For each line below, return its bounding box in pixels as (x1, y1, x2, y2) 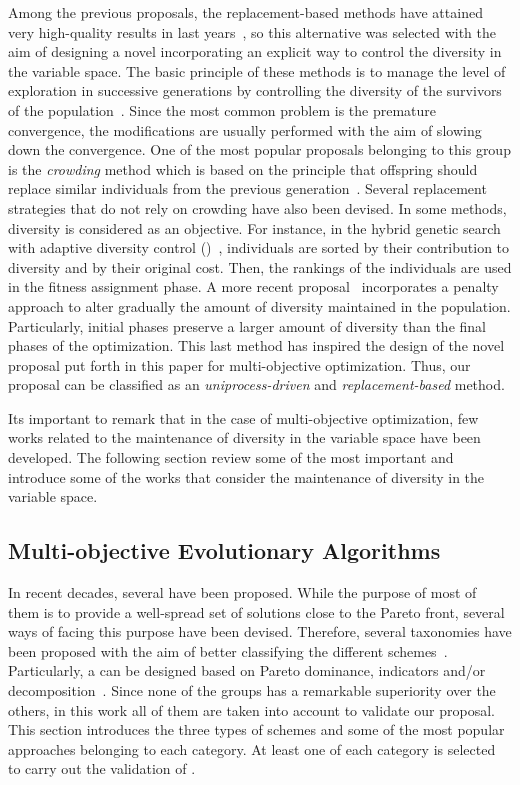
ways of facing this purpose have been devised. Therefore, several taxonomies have (8, 621, 512, 642)
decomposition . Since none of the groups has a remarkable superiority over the (8, 680, 496, 701)
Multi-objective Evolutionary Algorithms (8, 535, 441, 566)
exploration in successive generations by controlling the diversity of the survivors (8, 80, 502, 101)
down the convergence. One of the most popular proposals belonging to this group (8, 139, 511, 160)
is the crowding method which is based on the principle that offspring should (8, 158, 478, 179)
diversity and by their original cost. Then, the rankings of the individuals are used (8, 256, 512, 277)
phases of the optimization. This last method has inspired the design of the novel (8, 335, 505, 356)
